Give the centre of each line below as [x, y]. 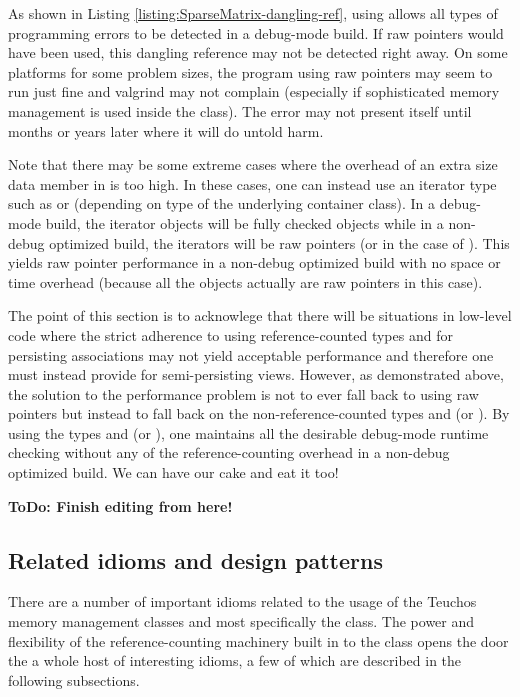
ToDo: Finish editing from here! [120, 505]
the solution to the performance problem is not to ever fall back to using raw [243, 393]
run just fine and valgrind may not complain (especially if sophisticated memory [254, 91]
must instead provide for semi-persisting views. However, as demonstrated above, [256, 374]
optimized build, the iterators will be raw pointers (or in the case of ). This [279, 242]
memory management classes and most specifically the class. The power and [241, 621]
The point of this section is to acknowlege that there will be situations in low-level [260, 315]
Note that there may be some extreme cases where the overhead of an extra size [253, 164]
